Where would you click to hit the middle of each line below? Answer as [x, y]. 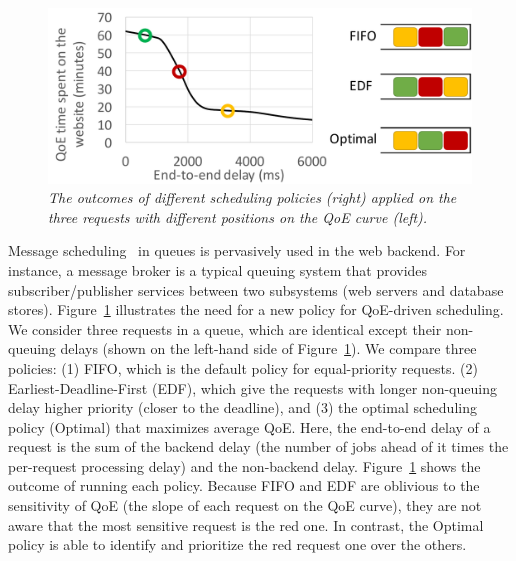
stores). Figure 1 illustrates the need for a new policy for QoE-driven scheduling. [256, 309]
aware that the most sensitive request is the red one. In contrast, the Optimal [246, 524]
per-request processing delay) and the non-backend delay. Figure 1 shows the [244, 465]
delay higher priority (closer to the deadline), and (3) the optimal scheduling [242, 407]
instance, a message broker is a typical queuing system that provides [218, 269]
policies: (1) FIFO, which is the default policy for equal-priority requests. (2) [243, 367]
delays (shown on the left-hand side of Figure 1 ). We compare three [268, 348]
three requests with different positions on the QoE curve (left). [238, 216]
